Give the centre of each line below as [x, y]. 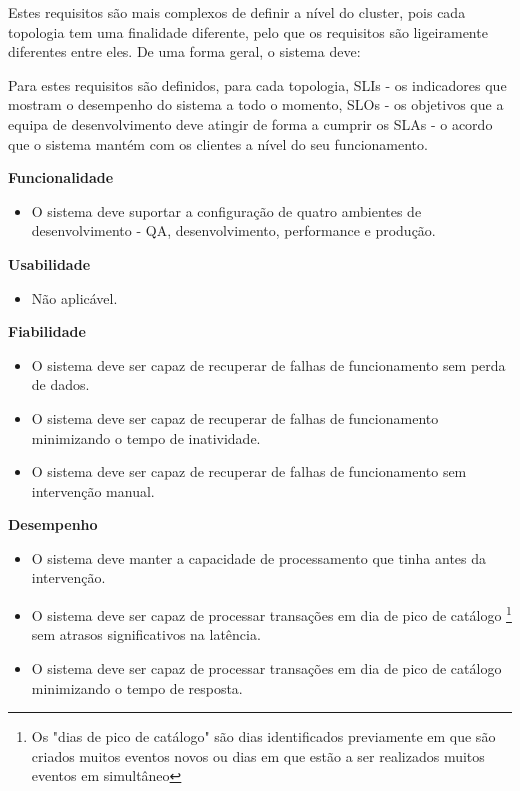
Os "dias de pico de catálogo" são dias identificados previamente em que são [263, 736]
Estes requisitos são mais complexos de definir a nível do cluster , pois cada [237, 12]
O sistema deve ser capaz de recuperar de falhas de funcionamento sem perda [268, 364]
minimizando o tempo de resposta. [137, 687]
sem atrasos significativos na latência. [146, 634]
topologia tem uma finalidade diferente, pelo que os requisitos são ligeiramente [248, 31]
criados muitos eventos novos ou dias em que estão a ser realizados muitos [258, 755]
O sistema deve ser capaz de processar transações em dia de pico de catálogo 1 [271, 613]
